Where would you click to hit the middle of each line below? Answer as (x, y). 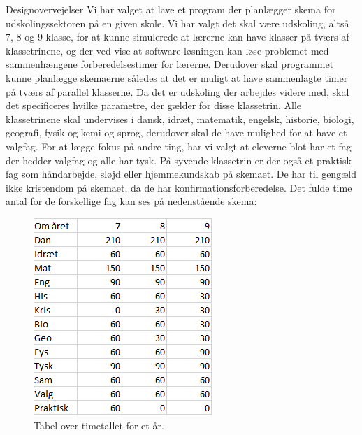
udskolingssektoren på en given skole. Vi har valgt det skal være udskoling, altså (178, 23)
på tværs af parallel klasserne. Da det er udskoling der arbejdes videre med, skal (178, 91)
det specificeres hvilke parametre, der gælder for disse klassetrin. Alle (154, 105)
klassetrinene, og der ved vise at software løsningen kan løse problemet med (167, 50)
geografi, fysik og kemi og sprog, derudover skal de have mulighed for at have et (176, 133)
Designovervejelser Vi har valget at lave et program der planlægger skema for (171, 9)
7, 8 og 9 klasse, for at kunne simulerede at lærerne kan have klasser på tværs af (178, 37)
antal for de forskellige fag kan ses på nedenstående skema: (131, 201)
